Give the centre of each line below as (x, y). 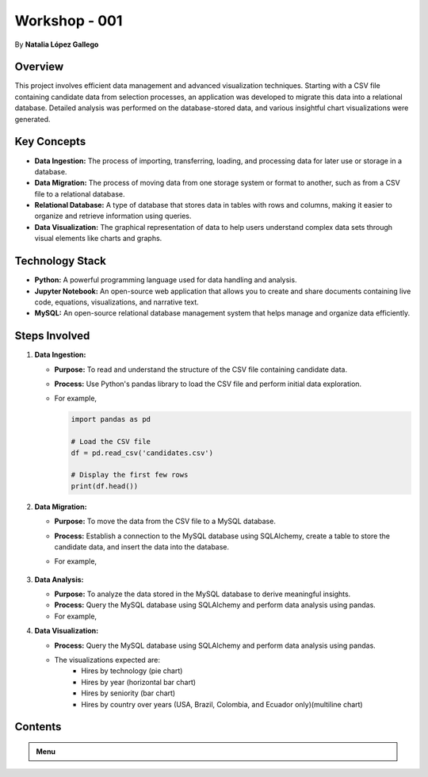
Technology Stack (60, 261)
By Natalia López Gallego (57, 44)
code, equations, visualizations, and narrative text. (117, 302)
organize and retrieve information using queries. (113, 216)
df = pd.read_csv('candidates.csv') (142, 453)
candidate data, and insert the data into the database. (142, 546)
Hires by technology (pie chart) (132, 671)
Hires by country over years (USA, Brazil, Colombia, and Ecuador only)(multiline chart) (222, 704)
